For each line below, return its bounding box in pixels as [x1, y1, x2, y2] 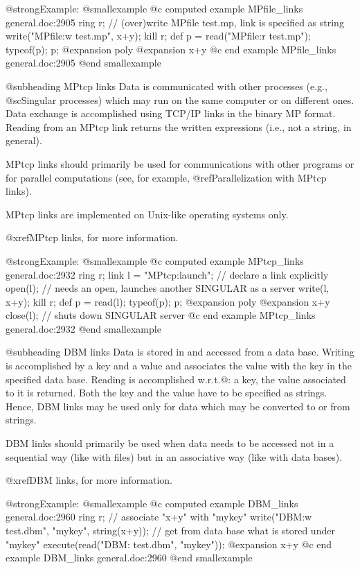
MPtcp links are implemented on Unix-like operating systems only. [6, 207, 289, 221]
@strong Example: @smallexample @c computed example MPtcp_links [6, 253, 304, 268]
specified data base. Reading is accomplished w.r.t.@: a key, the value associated [6, 371, 346, 386]
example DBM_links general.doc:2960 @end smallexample [6, 550, 253, 565]
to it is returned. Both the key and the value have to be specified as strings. [6, 385, 327, 400]
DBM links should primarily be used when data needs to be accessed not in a [6, 436, 334, 450]
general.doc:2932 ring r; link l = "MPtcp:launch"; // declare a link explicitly [6, 267, 329, 281]
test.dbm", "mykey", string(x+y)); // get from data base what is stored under [6, 523, 335, 537]
